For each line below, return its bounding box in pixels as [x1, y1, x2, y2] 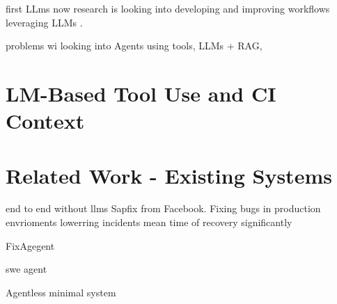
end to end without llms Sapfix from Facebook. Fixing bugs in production [6, 201, 321, 216]
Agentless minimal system [6, 285, 116, 299]
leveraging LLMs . [6, 15, 83, 29]
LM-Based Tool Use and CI [6, 79, 276, 107]
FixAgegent [6, 238, 55, 253]
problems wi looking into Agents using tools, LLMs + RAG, [6, 38, 262, 53]
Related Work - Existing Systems [6, 161, 332, 189]
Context [6, 106, 85, 135]
